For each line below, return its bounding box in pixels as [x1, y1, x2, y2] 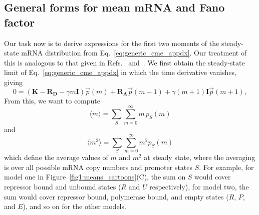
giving [4, 76, 23, 87]
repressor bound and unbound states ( [4, 181, 121, 191]
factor [4, 14, 35, 29]
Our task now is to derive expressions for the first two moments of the [4, 37, 219, 48]
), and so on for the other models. [23, 201, 126, 211]
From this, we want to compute [4, 95, 101, 105]
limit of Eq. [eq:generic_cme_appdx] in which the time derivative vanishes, [4, 67, 236, 77]
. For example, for [199, 161, 254, 172]
